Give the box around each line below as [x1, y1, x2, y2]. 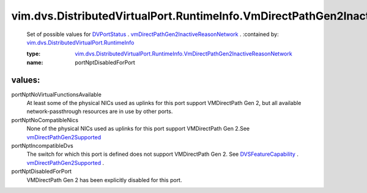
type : [26, 50, 41, 57]
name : [26, 59, 43, 66]
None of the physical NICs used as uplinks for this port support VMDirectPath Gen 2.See [26, 125, 250, 133]
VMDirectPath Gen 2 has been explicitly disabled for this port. [26, 176, 182, 183]
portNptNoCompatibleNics [11, 116, 79, 123]
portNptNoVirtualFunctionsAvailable [11, 90, 102, 98]
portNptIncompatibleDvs [11, 142, 73, 149]
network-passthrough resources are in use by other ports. [26, 107, 173, 115]
